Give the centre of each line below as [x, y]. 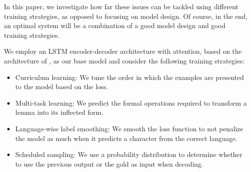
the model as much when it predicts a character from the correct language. [126, 138]
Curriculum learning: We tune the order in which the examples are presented [130, 77]
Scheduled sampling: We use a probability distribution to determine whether [129, 154]
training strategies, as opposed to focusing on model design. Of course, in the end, [126, 16]
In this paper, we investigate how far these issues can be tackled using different [121, 6]
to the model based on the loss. [62, 86]
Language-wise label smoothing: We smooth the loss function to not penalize [129, 128]
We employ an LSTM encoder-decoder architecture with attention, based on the [123, 51]
